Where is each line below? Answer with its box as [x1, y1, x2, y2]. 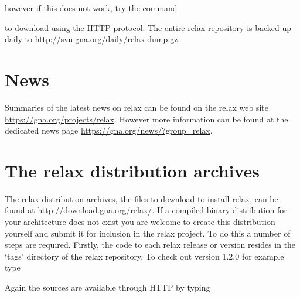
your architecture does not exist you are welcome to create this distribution [5, 216, 275, 227]
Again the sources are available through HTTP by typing [5, 281, 210, 293]
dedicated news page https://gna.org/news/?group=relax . [5, 124, 213, 136]
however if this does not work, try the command [5, 2, 178, 13]
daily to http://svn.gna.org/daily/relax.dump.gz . [5, 33, 180, 45]
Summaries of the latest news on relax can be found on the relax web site [5, 101, 268, 113]
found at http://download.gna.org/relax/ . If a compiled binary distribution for [5, 204, 287, 216]
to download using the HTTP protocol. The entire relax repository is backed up [5, 21, 292, 33]
